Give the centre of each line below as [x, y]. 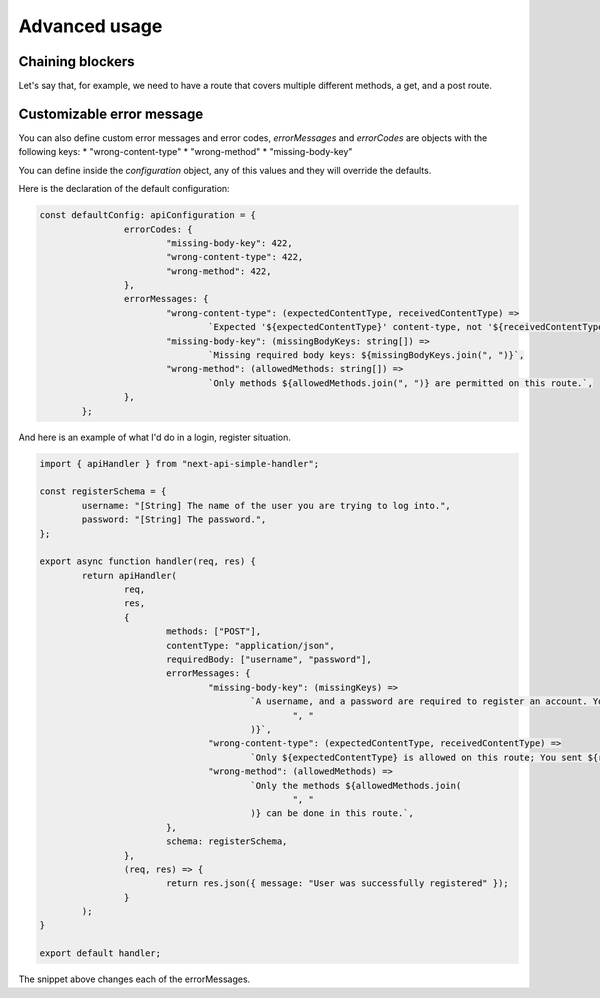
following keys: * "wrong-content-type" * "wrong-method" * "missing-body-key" [185, 152]
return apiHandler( [129, 575]
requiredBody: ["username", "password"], [268, 659]
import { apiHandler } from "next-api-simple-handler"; [179, 463]
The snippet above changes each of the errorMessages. [134, 979]
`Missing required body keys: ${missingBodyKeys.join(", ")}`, [366, 355]
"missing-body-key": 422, [229, 243]
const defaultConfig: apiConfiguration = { [148, 215]
